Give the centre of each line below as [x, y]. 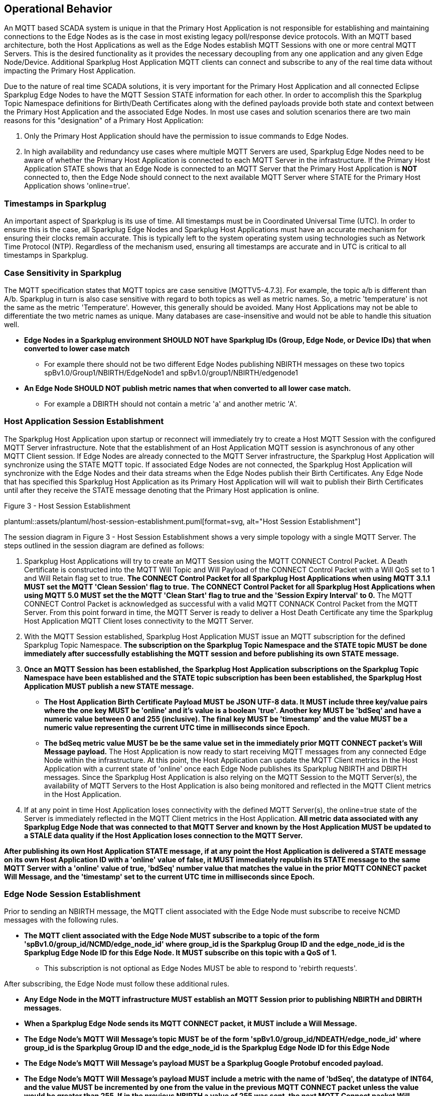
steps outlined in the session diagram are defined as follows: [104, 545]
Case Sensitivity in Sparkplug [63, 273]
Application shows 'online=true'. [77, 186]
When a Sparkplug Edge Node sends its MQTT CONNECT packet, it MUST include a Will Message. [191, 1024]
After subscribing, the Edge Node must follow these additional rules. [117, 984]
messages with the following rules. [61, 920]
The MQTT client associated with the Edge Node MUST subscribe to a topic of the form [172, 936]
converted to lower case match [77, 348]
